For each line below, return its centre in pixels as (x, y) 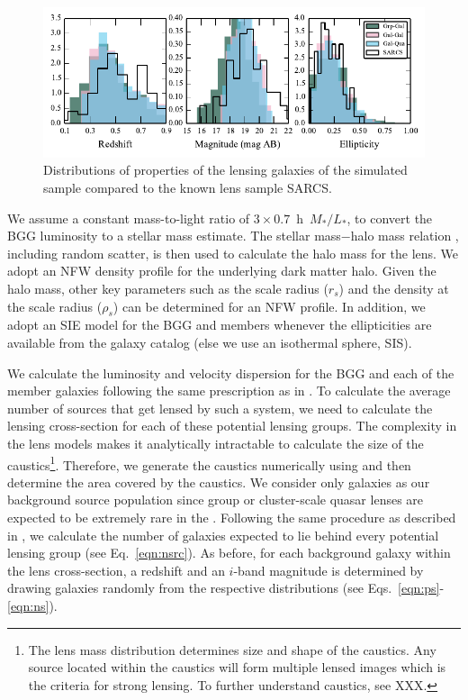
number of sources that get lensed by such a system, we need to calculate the (220, 408)
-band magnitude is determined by (328, 570)
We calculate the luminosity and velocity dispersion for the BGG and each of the (231, 373)
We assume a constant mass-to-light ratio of (129, 218)
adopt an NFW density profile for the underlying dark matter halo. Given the (222, 271)
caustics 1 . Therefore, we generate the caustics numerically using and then (209, 463)
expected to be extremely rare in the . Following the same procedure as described (232, 517)
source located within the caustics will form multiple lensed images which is (237, 667)
